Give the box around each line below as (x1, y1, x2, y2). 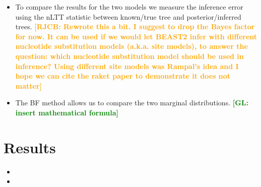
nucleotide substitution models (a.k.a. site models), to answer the (15, 41, 248, 51)
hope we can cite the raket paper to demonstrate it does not (15, 71, 231, 81)
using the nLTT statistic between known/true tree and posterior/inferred (15, 11, 241, 22)
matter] (15, 80, 42, 91)
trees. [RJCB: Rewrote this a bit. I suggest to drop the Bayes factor (15, 21, 255, 32)
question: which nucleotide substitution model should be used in (15, 50, 244, 61)
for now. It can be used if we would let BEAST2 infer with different (15, 31, 257, 41)
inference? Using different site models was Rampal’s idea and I (15, 60, 239, 71)
